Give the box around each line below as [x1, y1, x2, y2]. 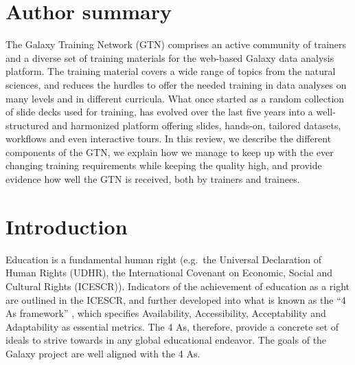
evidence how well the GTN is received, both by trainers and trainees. [5, 172, 300, 186]
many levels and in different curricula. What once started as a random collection [5, 91, 345, 105]
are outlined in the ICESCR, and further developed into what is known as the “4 [5, 292, 346, 307]
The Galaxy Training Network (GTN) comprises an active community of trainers [5, 37, 347, 52]
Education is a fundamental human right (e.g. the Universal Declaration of [5, 252, 321, 266]
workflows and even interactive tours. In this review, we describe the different [5, 131, 332, 146]
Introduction [5, 212, 128, 240]
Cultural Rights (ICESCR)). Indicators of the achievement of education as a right [5, 278, 350, 293]
